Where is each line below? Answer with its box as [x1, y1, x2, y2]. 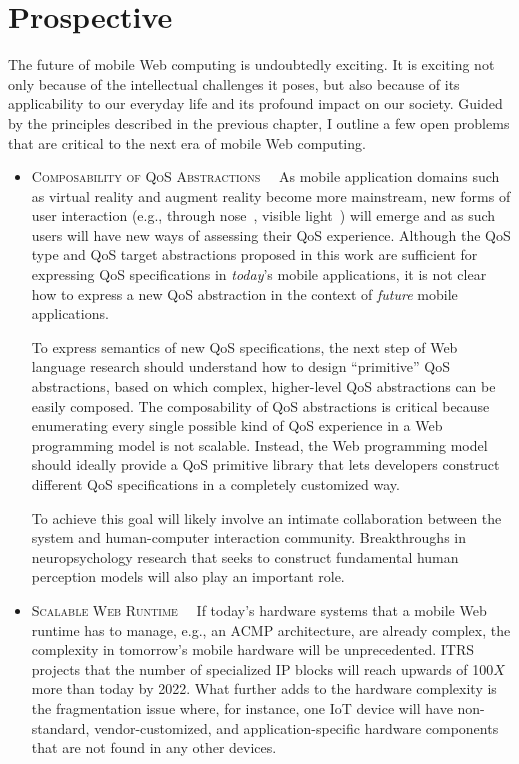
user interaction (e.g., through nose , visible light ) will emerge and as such [31, 205, 496, 226]
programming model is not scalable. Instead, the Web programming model [31, 434, 488, 455]
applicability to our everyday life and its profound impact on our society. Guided [8, 93, 503, 114]
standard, [31, 717, 90, 738]
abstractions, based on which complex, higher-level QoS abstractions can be [31, 376, 496, 397]
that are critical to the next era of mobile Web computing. [8, 132, 366, 153]
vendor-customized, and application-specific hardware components [94, 717, 499, 738]
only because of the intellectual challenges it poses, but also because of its [8, 73, 460, 94]
